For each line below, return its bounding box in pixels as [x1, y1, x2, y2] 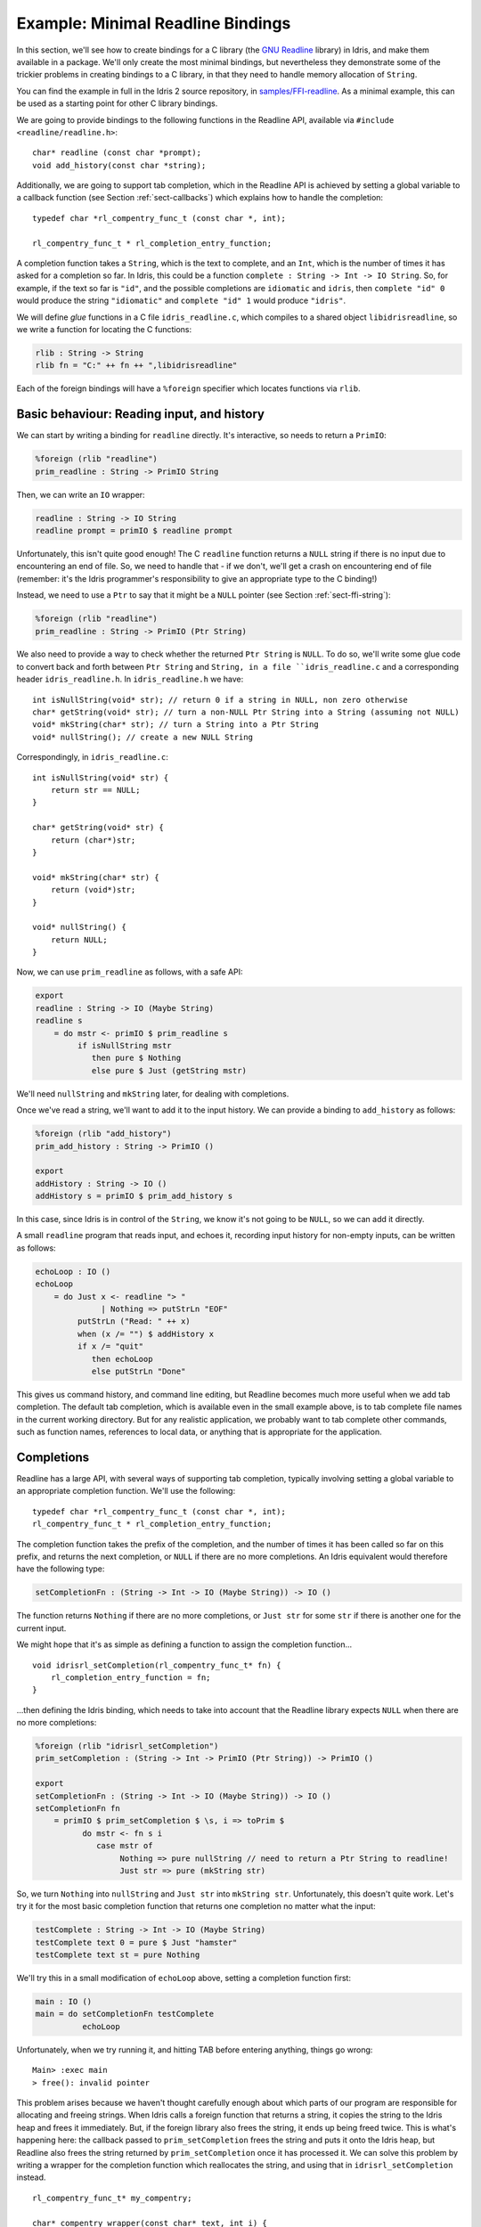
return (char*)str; [50, 835, 136, 845]
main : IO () [35, 1996, 93, 2007]
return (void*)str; [50, 885, 136, 895]
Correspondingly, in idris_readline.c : [16, 752, 168, 763]
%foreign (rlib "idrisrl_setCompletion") [35, 1742, 219, 1751]
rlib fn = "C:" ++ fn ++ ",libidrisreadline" [35, 361, 238, 371]
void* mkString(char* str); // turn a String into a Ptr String [32, 720, 320, 730]
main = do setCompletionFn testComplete [35, 2009, 214, 2019]
